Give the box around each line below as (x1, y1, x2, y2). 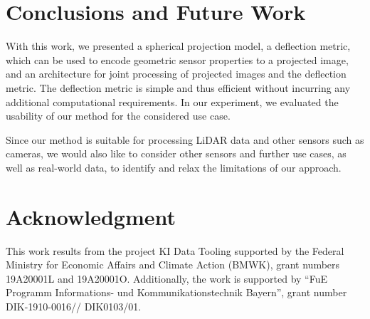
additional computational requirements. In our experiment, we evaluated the (6, 94, 339, 109)
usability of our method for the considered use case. (6, 108, 231, 123)
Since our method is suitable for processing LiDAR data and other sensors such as (6, 132, 364, 147)
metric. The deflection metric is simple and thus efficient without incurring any (6, 80, 351, 95)
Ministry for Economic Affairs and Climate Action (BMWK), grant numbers (6, 257, 340, 272)
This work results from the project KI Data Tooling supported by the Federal (6, 243, 344, 258)
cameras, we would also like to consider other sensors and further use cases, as (6, 146, 347, 161)
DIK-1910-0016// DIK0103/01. (6, 298, 142, 313)
